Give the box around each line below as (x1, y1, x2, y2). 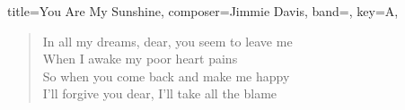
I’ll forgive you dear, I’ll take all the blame (42, 84, 277, 103)
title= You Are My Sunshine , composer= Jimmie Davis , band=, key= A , (7, 2, 399, 20)
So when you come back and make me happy (42, 66, 290, 85)
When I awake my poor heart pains (42, 49, 238, 68)
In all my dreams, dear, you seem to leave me (42, 31, 293, 50)
